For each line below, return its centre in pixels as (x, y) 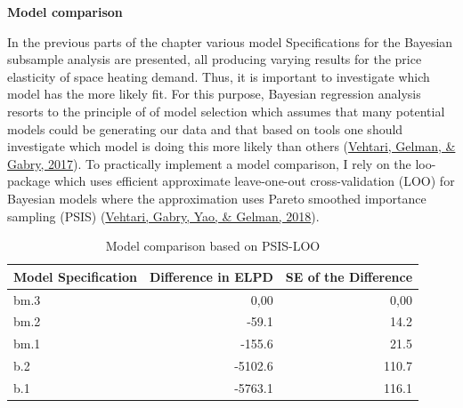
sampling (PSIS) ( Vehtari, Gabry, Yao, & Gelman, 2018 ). (163, 216)
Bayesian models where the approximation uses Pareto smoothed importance (217, 198)
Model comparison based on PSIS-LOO (213, 246)
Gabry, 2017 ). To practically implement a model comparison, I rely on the (209, 163)
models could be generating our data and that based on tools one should (205, 128)
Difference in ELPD (211, 276)
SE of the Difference (349, 276)
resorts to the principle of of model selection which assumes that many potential (226, 111)
